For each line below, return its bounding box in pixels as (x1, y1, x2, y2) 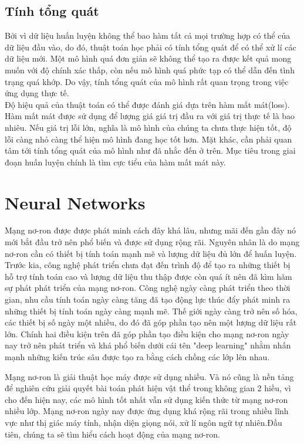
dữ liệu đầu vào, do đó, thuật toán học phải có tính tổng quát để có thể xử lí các (5, 40, 296, 53)
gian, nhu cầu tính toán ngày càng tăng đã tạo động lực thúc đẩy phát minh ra (5, 293, 291, 306)
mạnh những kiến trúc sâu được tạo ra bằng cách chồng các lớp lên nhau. (5, 350, 270, 362)
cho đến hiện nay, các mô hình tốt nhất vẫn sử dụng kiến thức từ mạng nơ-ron (5, 393, 288, 405)
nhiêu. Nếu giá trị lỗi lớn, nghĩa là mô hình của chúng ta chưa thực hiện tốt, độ (5, 121, 292, 133)
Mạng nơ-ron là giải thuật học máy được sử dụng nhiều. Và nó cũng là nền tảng (5, 370, 294, 382)
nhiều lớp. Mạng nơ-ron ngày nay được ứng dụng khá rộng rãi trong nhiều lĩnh (5, 405, 289, 417)
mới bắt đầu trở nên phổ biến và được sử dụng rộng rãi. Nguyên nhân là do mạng (5, 236, 300, 248)
